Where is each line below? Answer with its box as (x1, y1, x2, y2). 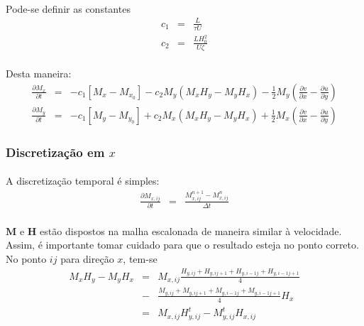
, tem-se (123, 251, 158, 266)
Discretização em (6, 143, 105, 161)
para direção (60, 251, 114, 266)
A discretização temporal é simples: (6, 173, 160, 188)
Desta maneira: (6, 66, 72, 81)
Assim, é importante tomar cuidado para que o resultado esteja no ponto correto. (6, 237, 359, 252)
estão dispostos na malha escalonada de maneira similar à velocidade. (40, 223, 342, 238)
